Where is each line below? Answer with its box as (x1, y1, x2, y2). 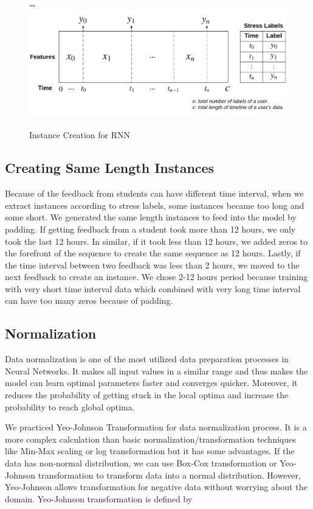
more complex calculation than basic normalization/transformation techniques (5, 432, 296, 445)
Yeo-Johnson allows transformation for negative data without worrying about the (5, 480, 308, 493)
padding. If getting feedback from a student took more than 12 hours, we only (5, 222, 296, 235)
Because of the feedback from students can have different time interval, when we (5, 187, 304, 200)
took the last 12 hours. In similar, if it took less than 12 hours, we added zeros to (5, 234, 308, 247)
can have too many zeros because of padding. (5, 294, 173, 307)
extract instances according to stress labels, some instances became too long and (5, 198, 304, 211)
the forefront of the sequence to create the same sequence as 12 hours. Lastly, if (5, 247, 301, 259)
